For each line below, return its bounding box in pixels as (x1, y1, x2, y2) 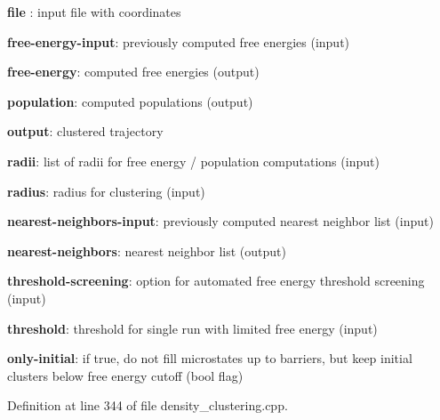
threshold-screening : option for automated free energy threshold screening (7, 271, 425, 290)
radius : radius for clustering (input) (7, 182, 205, 200)
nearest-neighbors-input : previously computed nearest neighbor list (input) (7, 212, 434, 230)
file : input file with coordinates (7, 3, 181, 20)
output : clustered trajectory (7, 122, 164, 141)
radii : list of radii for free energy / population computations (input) (7, 151, 380, 170)
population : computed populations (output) (7, 92, 253, 110)
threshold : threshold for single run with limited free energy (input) (7, 319, 378, 337)
